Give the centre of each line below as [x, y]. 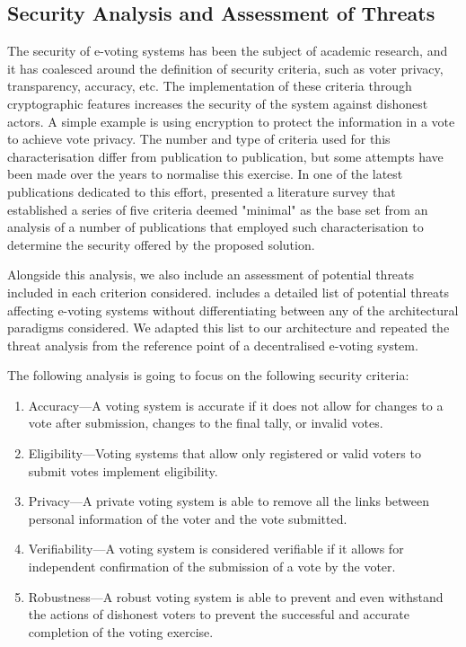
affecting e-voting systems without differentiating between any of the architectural [233, 310]
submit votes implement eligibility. [123, 470]
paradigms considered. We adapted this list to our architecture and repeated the [229, 328]
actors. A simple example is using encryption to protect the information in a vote [231, 121]
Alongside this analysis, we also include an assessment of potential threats [211, 275]
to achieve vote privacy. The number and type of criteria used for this [199, 139]
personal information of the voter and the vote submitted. [188, 518]
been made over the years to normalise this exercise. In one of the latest [205, 174]
